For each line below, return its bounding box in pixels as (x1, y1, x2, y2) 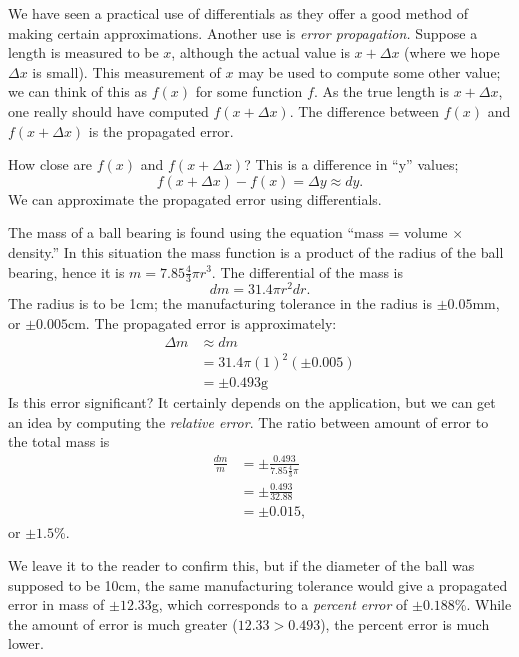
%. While (454, 594, 512, 615)
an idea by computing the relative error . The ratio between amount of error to (8, 411, 489, 432)
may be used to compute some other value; (238, 61, 501, 82)
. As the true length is (313, 81, 450, 102)
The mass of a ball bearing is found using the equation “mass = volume (8, 222, 448, 243)
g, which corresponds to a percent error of (151, 594, 408, 615)
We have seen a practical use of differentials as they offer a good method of (8, 3, 469, 23)
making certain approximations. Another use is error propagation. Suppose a (8, 22, 478, 43)
